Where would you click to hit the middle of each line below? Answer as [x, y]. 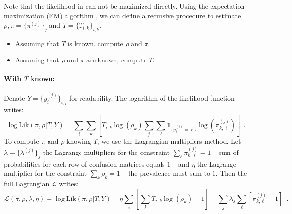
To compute [22, 141]
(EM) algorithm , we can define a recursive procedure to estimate [144, 15]
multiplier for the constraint [45, 173]
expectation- [229, 6]
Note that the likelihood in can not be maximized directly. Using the [106, 6]
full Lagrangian [27, 184]
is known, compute [95, 43]
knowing [79, 141]
